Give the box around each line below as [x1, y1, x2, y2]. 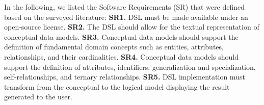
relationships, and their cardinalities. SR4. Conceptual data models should [4, 51, 239, 62]
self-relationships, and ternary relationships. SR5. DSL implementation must [4, 71, 245, 82]
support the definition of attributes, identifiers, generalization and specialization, [4, 61, 256, 72]
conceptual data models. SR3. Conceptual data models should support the [4, 31, 239, 42]
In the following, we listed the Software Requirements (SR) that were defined [4, 2, 245, 12]
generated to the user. [4, 91, 72, 102]
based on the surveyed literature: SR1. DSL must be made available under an [4, 11, 248, 22]
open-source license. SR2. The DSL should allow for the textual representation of [4, 21, 259, 32]
